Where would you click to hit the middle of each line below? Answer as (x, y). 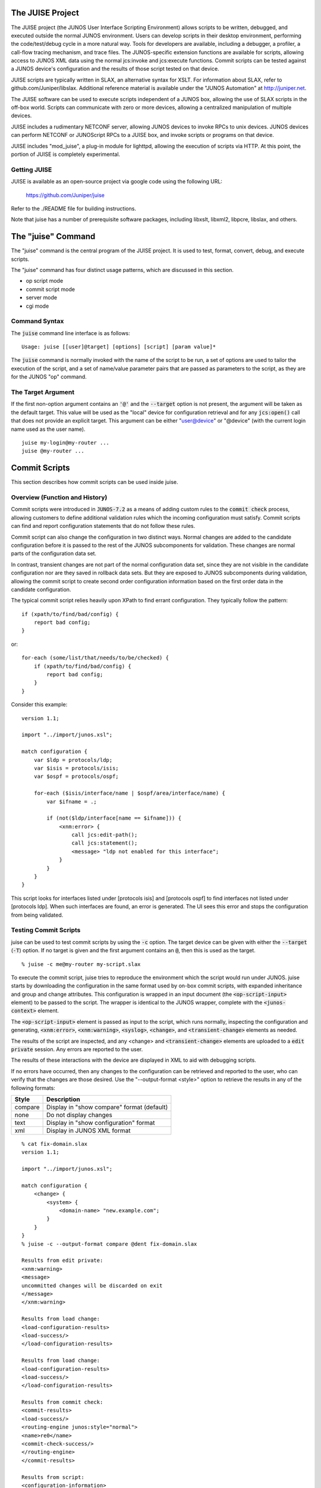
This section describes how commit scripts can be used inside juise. (95, 482)
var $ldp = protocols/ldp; (73, 760)
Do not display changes (79, 1115)
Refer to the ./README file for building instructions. (74, 208)
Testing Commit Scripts (46, 930)
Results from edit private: (62, 1261)
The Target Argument (43, 392)
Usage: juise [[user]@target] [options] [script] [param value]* (119, 347)
